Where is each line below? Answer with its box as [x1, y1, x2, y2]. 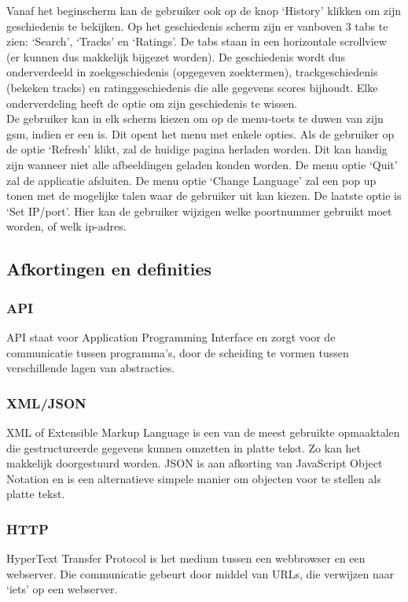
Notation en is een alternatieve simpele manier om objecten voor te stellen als [6, 470, 381, 486]
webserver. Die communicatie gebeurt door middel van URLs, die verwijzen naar [6, 565, 395, 582]
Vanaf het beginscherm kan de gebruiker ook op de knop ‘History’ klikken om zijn [6, 2, 402, 18]
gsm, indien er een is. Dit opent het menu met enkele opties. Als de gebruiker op [6, 125, 395, 142]
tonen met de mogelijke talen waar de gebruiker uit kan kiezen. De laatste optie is [6, 187, 402, 204]
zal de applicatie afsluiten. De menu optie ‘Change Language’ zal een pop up [6, 172, 377, 188]
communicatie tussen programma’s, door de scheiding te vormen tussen [6, 344, 349, 360]
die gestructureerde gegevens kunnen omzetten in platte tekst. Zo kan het [6, 439, 362, 456]
